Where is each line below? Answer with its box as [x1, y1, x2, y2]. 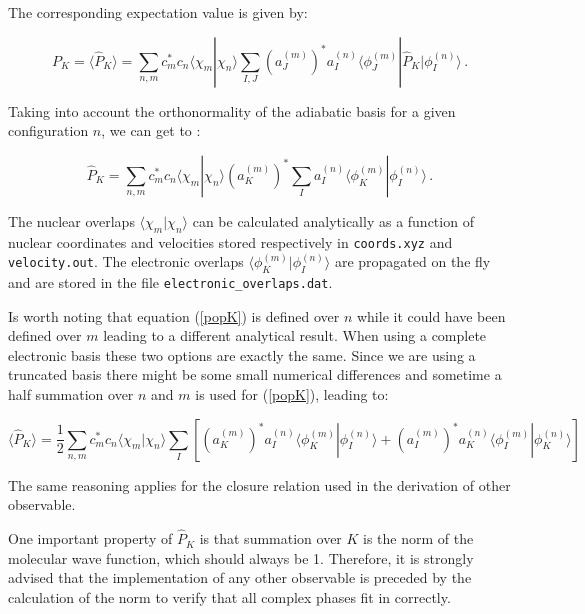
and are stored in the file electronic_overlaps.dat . [8, 272, 333, 293]
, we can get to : [101, 120, 201, 141]
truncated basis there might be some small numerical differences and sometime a [8, 364, 502, 385]
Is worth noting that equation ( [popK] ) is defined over [8, 305, 340, 326]
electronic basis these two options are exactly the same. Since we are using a [8, 344, 476, 365]
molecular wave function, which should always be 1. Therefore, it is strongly [8, 547, 474, 568]
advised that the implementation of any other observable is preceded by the [8, 567, 472, 588]
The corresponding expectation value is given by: [8, 2, 308, 22]
